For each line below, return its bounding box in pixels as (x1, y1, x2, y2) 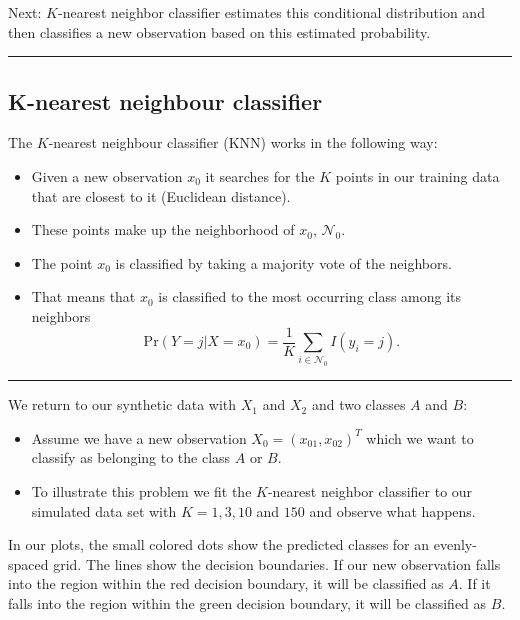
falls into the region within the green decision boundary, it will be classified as (8, 593, 487, 614)
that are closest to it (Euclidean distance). (31, 185, 291, 206)
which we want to (366, 427, 474, 448)
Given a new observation (31, 165, 183, 186)
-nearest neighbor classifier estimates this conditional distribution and (58, 2, 485, 22)
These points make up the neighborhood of (31, 219, 295, 240)
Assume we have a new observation (31, 427, 247, 448)
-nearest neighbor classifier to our (267, 481, 473, 502)
